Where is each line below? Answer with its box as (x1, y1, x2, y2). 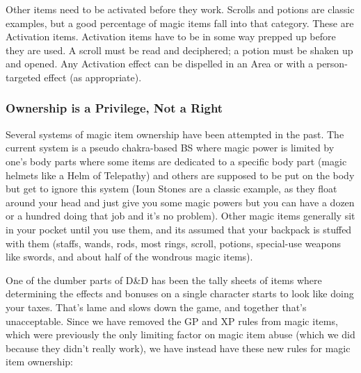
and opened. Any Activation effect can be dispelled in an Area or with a (6, 56, 314, 71)
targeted (6, 69, 41, 84)
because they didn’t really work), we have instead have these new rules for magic (6, 340, 351, 355)
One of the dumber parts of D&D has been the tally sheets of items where (6, 272, 322, 287)
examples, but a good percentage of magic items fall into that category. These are (6, 15, 354, 30)
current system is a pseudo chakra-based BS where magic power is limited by (6, 140, 335, 155)
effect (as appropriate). (44, 69, 142, 84)
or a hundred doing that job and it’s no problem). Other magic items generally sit (6, 208, 355, 223)
